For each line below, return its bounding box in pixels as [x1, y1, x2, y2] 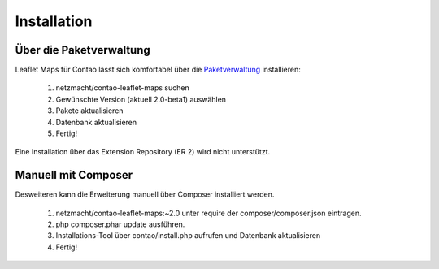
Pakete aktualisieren [55, 106, 124, 115]
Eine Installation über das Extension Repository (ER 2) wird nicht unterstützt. [15, 147, 271, 157]
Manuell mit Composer [15, 168, 133, 182]
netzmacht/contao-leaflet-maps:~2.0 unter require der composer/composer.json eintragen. [55, 208, 362, 218]
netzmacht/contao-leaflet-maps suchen [55, 83, 190, 93]
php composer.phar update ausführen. [55, 219, 185, 229]
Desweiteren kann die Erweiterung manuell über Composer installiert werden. [15, 189, 275, 199]
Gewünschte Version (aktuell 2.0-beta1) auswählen [55, 94, 227, 104]
